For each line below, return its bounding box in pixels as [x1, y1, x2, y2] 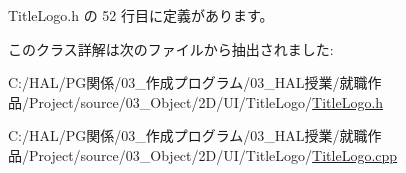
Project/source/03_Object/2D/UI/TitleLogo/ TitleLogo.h [28, 91, 384, 112]
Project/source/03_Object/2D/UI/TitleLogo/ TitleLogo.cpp [28, 144, 398, 165]
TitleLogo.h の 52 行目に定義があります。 [8, 5, 274, 25]
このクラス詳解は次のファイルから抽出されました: [8, 38, 334, 59]
